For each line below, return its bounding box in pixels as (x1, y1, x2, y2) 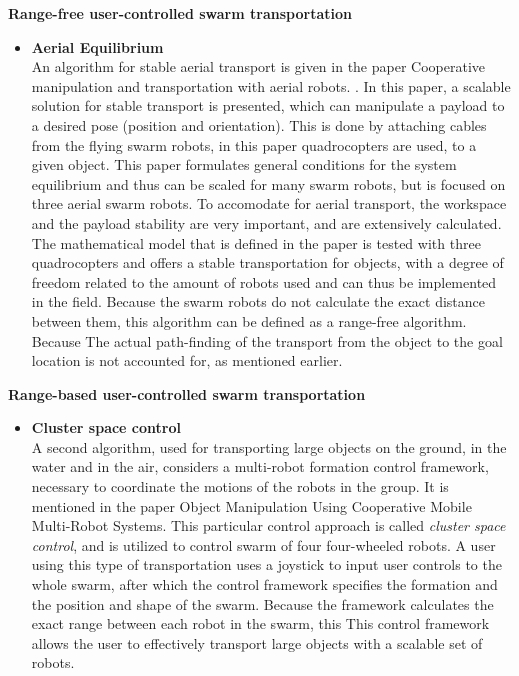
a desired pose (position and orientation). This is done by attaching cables (31, 114, 487, 135)
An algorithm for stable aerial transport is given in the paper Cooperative (31, 56, 486, 77)
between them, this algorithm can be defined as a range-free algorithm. (31, 310, 467, 331)
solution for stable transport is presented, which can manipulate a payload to (31, 95, 505, 116)
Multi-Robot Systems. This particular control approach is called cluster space (31, 515, 506, 536)
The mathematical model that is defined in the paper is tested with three (31, 232, 481, 253)
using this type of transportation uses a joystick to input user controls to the (31, 554, 502, 575)
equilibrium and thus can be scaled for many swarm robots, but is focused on (31, 173, 506, 194)
